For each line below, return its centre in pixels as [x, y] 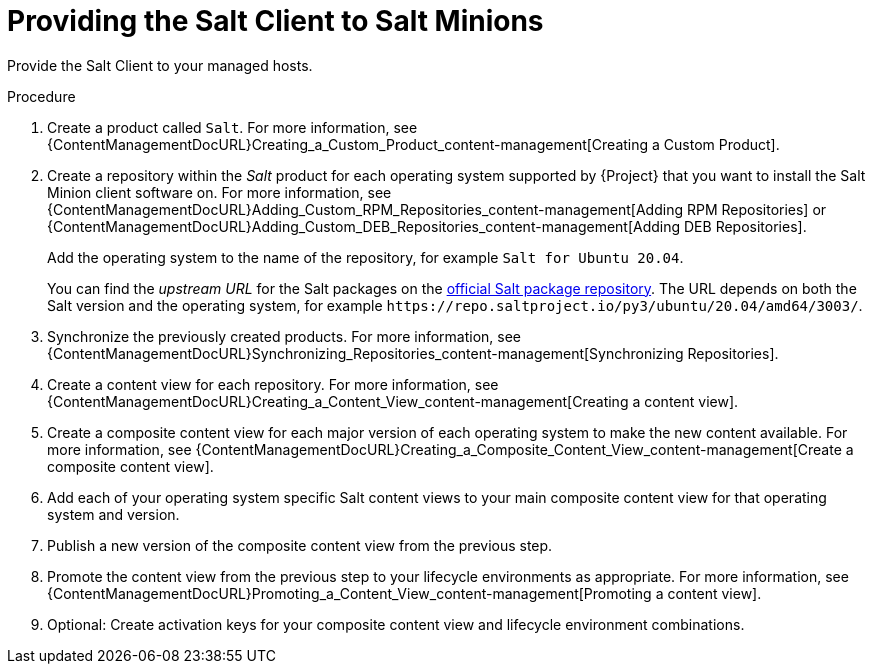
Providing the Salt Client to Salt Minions [275, 21]
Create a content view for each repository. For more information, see [273, 384]
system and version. [113, 514]
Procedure [41, 96]
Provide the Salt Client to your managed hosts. [160, 65]
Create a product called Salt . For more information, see [232, 127]
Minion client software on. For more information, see [219, 192]
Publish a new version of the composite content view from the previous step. [300, 545]
